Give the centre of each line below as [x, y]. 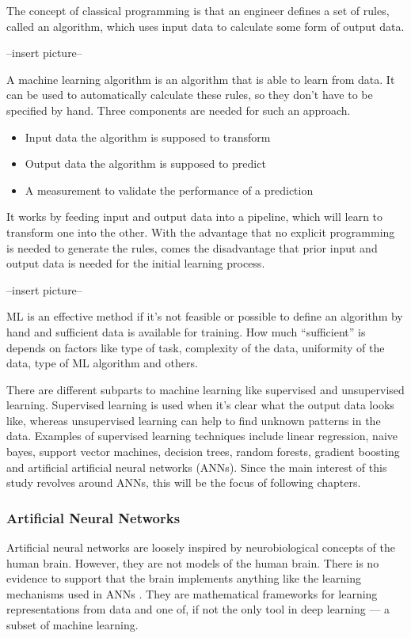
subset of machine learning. [72, 625]
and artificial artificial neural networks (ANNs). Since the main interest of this [197, 467]
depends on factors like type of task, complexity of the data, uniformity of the [196, 347]
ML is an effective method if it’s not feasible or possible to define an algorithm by [205, 316]
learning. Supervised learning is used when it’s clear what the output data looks [200, 405]
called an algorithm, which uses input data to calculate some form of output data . [205, 26]
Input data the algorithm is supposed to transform [148, 137]
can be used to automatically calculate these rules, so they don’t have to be [190, 95]
